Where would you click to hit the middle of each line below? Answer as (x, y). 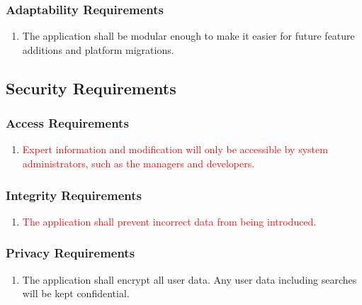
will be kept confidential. (76, 293)
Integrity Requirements (74, 195)
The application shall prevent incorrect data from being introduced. (169, 221)
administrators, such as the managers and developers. (138, 163)
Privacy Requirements (70, 253)
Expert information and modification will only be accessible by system (175, 149)
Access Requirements (67, 123)
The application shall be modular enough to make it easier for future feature (188, 36)
